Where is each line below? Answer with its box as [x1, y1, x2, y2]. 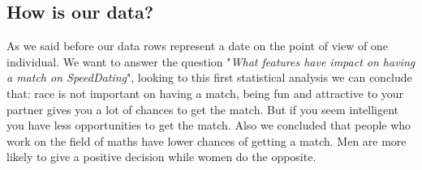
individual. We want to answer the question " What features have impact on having [6, 53, 416, 70]
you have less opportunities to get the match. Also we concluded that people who [6, 117, 411, 134]
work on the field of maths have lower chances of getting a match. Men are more [6, 132, 407, 149]
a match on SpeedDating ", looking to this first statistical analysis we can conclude [6, 69, 412, 86]
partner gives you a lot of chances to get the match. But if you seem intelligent [6, 100, 399, 117]
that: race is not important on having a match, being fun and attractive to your [6, 84, 404, 101]
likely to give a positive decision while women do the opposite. [6, 148, 316, 165]
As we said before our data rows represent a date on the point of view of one [6, 37, 388, 54]
